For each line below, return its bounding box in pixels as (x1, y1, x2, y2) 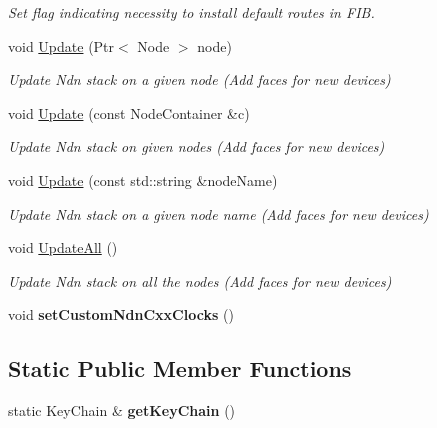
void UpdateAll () (8, 237, 118, 258)
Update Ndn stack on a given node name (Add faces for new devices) (8, 203, 429, 224)
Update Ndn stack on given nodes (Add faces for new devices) (8, 136, 385, 157)
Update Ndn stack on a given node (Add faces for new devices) (8, 69, 391, 90)
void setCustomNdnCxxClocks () (8, 304, 234, 325)
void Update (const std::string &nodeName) (8, 169, 278, 190)
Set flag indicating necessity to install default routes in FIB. (8, 2, 375, 22)
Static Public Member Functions (8, 353, 352, 384)
